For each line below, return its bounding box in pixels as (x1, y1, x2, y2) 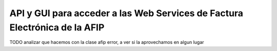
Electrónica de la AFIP (9, 22, 105, 33)
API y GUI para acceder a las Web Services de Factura (9, 8, 244, 19)
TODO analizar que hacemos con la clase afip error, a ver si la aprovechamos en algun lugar (9, 39, 205, 45)
